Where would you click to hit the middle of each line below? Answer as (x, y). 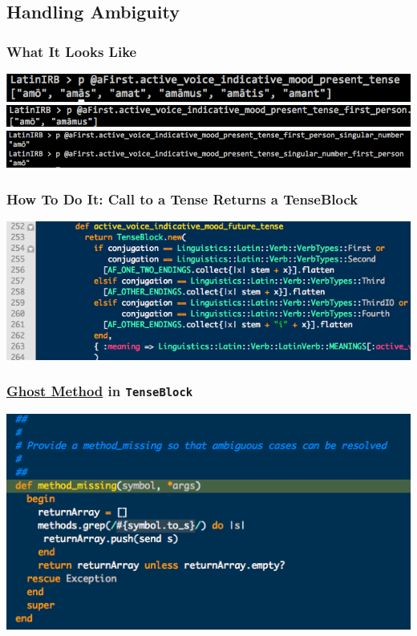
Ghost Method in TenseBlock (100, 391)
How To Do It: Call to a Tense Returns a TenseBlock (182, 198)
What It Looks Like (72, 51)
